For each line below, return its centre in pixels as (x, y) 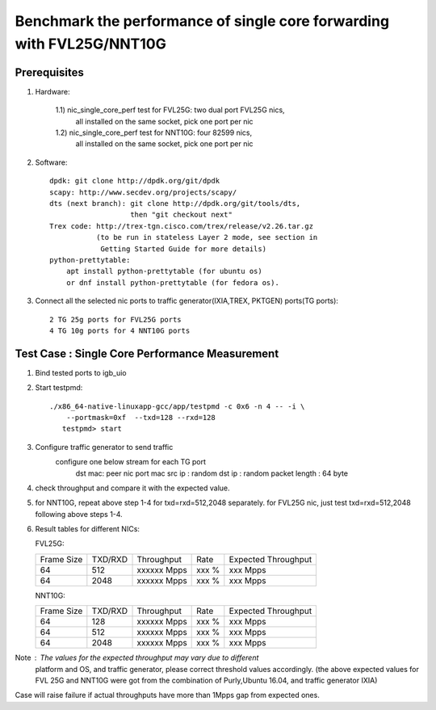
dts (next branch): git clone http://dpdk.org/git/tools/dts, (175, 203)
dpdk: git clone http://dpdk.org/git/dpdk (135, 181)
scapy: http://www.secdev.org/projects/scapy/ (143, 192)
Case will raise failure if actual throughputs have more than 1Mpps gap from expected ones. (168, 695)
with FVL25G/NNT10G (91, 44)
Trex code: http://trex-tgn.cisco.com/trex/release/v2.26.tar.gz (182, 226)
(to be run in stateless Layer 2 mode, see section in (207, 237)
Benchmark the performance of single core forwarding (202, 21)
